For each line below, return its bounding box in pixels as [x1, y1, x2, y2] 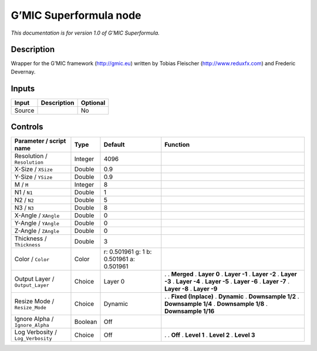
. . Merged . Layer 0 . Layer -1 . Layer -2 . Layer [164, 270, 298, 278]
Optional [80, 99, 106, 107]
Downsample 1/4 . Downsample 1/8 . [164, 300, 268, 308]
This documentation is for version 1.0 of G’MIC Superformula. [11, 29, 160, 36]
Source [14, 106, 35, 114]
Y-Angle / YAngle [14, 219, 60, 227]
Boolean [74, 318, 97, 326]
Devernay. [11, 68, 36, 75]
